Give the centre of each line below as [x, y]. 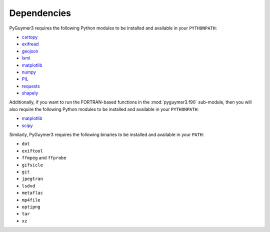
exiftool [32, 151]
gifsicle [32, 165]
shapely [30, 93]
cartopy [30, 37]
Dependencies [40, 13]
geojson [30, 51]
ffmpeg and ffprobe [44, 158]
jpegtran [32, 179]
